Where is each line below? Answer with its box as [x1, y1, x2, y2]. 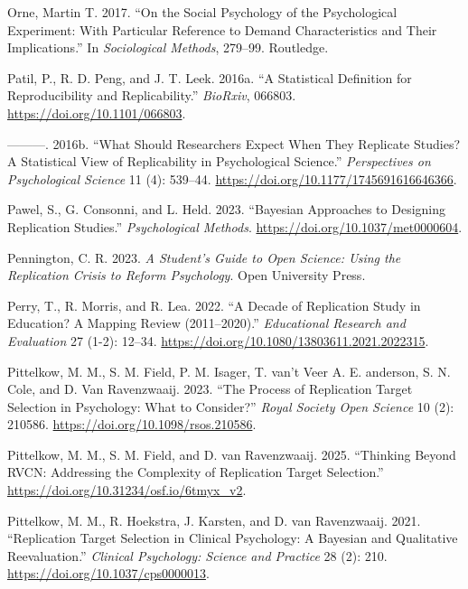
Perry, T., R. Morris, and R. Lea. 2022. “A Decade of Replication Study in [7, 295, 421, 314]
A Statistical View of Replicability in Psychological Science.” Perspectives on [7, 152, 431, 171]
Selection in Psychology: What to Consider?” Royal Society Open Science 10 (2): [7, 397, 454, 416]
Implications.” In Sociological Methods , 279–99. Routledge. [7, 38, 329, 57]
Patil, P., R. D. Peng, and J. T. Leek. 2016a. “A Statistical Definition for [7, 68, 412, 87]
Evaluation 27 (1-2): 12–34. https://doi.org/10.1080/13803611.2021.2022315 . [7, 331, 429, 350]
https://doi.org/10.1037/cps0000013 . [7, 564, 210, 583]
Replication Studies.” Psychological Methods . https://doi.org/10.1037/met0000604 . [7, 217, 463, 236]
